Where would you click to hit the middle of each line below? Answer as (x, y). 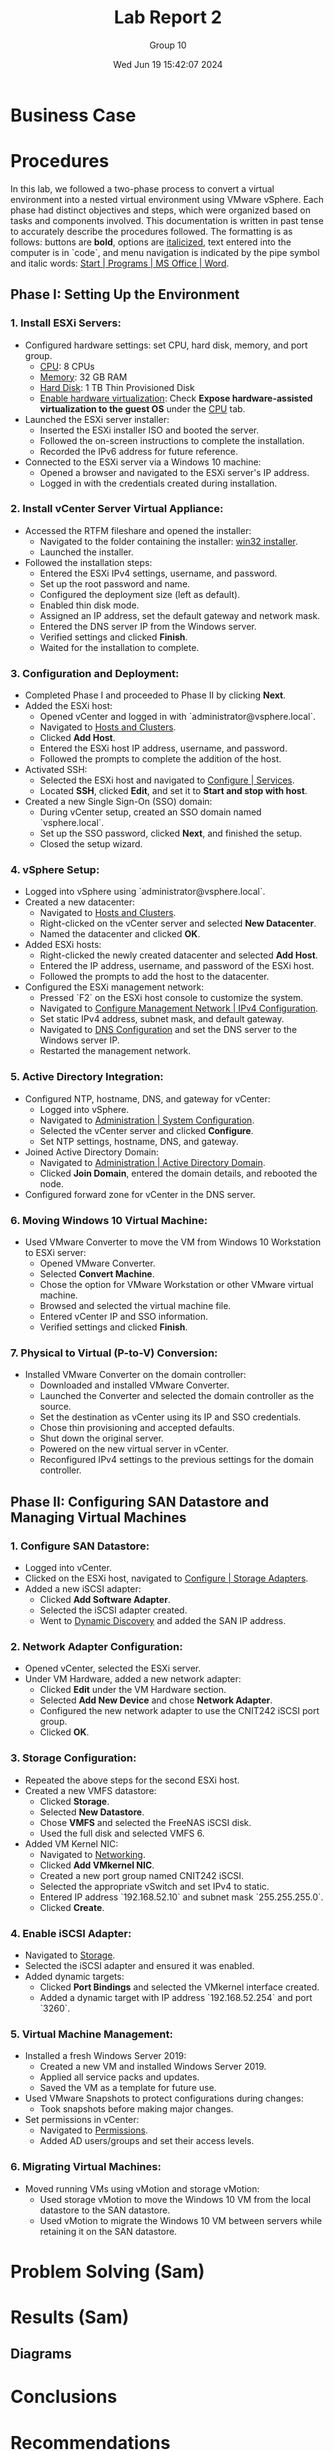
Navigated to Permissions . (93, 2130)
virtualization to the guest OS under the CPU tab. (142, 408)
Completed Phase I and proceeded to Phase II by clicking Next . (155, 695)
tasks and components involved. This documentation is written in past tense (167, 220)
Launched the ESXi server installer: (97, 419)
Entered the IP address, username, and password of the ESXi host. (177, 966)
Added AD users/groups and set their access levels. (147, 2141)
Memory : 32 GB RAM (83, 377)
